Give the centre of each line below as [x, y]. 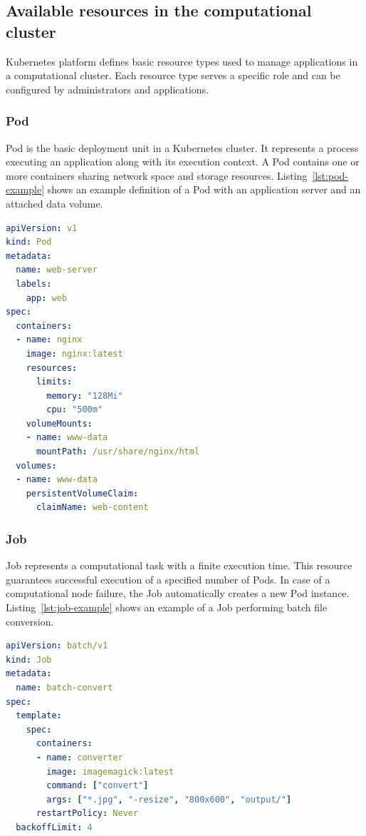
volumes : [36, 465]
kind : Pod [29, 242]
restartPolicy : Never [87, 814]
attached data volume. [54, 203]
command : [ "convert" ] [98, 786]
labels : [34, 284]
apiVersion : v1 [42, 228]
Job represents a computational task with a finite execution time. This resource [179, 565]
